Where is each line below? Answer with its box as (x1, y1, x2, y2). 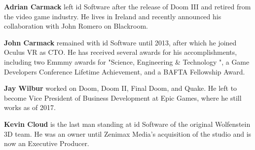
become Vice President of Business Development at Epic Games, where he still (4, 92, 242, 103)
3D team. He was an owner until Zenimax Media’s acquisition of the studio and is (4, 128, 252, 139)
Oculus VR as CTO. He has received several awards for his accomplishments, (4, 47, 237, 57)
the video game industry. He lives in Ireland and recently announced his (4, 11, 221, 21)
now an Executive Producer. (4, 138, 89, 149)
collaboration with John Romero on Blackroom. (4, 21, 148, 31)
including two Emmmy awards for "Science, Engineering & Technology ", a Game (4, 56, 250, 67)
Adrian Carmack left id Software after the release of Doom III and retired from (4, 1, 251, 11)
